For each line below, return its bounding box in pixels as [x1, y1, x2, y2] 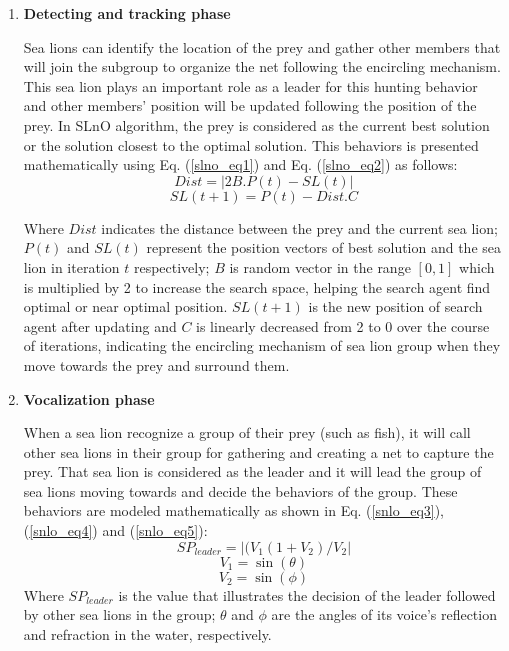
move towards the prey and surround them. [23, 354, 290, 375]
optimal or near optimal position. [23, 296, 228, 317]
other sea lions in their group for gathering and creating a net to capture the [23, 441, 494, 462]
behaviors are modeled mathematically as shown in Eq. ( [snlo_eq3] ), [23, 500, 445, 521]
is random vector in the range [229, 256, 411, 277]
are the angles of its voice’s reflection [271, 604, 497, 625]
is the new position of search [308, 296, 483, 317]
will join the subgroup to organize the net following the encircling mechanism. [23, 56, 501, 77]
